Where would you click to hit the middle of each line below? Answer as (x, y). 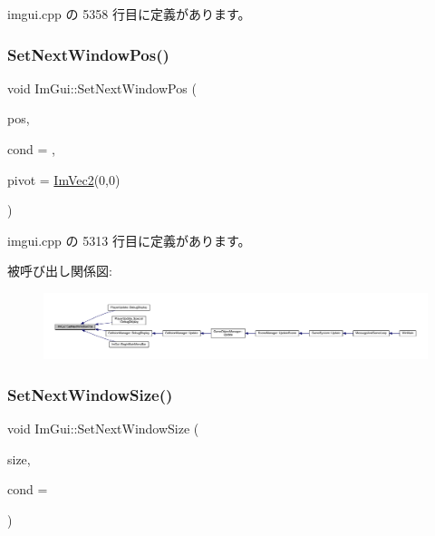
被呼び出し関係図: (60, 271)
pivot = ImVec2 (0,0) (64, 179)
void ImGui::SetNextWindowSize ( (103, 429)
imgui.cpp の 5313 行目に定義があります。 (129, 240)
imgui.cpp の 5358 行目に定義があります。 (129, 14)
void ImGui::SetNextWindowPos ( (102, 88)
